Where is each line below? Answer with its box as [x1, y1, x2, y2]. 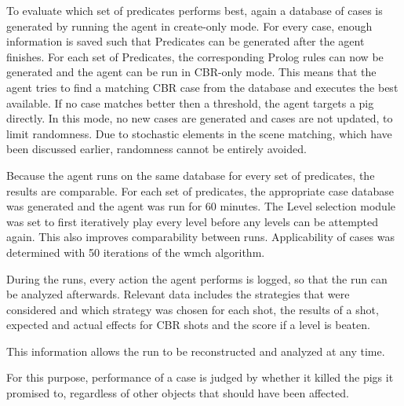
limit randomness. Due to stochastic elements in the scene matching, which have [6, 125, 392, 141]
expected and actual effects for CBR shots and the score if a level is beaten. [6, 316, 370, 333]
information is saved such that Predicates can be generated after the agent [6, 33, 365, 49]
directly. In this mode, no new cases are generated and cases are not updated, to [6, 110, 393, 126]
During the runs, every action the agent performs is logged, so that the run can [6, 270, 388, 287]
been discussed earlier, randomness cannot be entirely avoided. [6, 141, 307, 157]
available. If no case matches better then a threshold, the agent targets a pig [6, 94, 374, 111]
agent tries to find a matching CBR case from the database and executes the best [6, 79, 399, 95]
